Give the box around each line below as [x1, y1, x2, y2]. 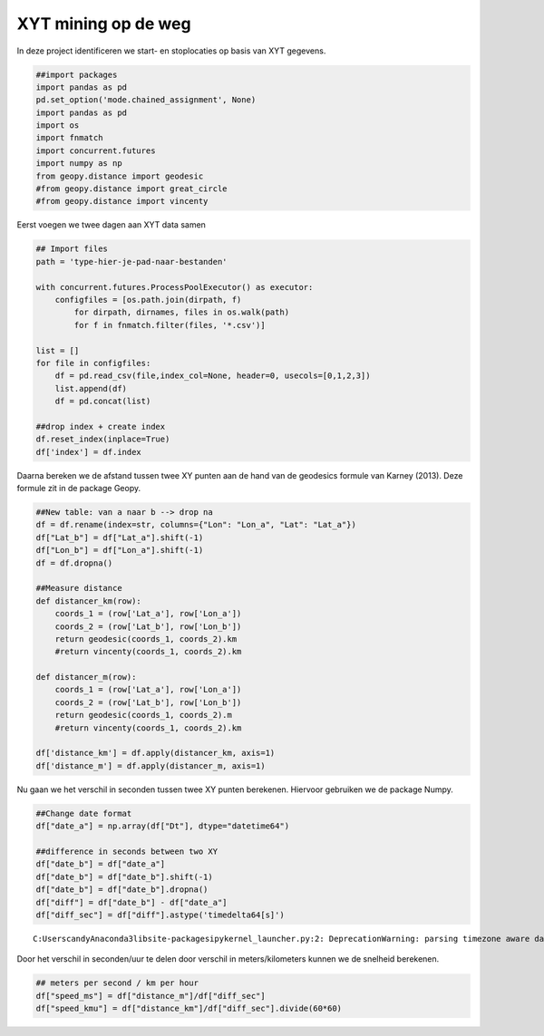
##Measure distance [35, 583, 122, 594]
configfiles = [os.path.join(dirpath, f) [54, 295, 242, 305]
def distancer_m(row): [35, 672, 137, 683]
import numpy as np [35, 159, 122, 169]
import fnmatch [35, 132, 103, 143]
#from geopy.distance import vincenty [35, 196, 209, 207]
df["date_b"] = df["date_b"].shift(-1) [35, 871, 213, 882]
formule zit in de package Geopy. [16, 483, 141, 494]
